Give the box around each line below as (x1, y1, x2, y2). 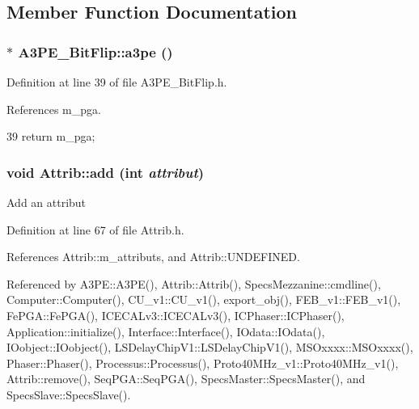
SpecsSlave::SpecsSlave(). (6, 386, 131, 403)
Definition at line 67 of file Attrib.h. (6, 221, 184, 238)
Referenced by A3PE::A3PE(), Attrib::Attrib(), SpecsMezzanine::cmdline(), (6, 275, 381, 292)
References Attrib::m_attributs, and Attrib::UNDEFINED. (6, 248, 300, 265)
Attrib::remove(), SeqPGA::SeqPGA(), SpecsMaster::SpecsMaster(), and (6, 370, 366, 387)
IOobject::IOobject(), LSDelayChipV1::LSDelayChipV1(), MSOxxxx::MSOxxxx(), (6, 339, 413, 356)
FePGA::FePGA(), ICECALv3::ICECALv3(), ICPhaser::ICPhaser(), (6, 306, 345, 323)
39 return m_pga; (6, 128, 95, 145)
